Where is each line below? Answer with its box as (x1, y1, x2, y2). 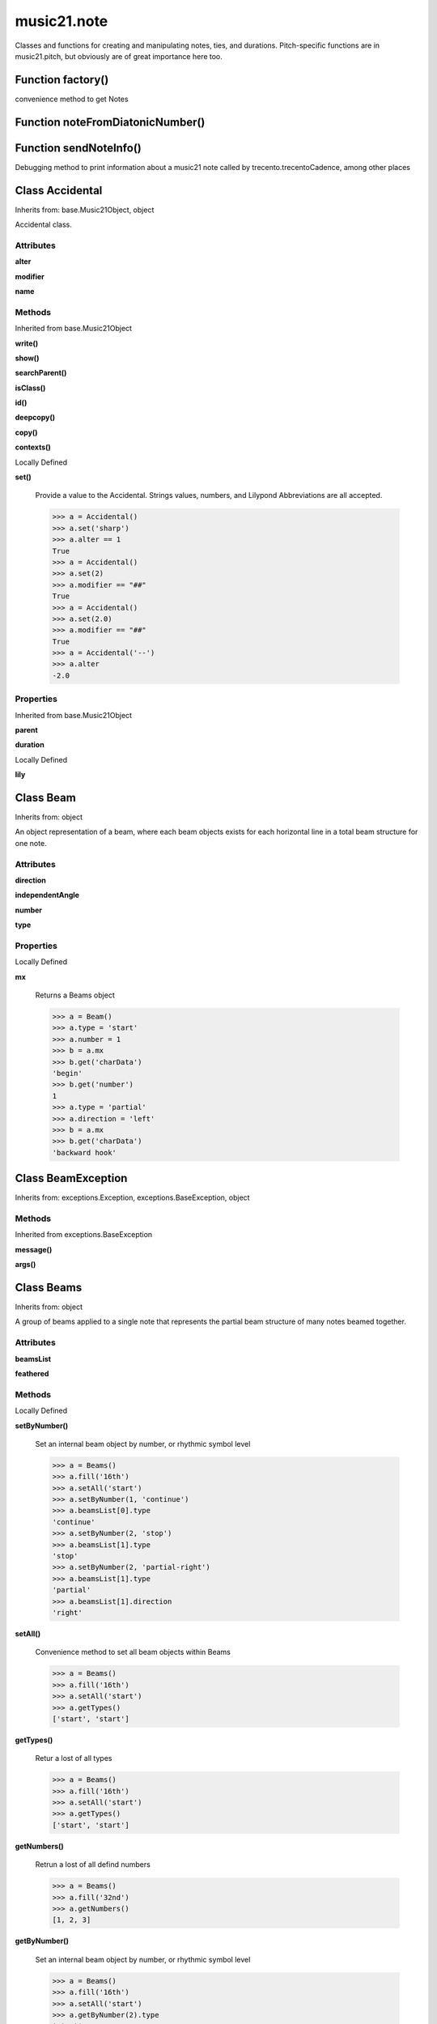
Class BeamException (15, 1171, 128, 1185)
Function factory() (15, 73, 109, 87)
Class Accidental (15, 183, 103, 198)
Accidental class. (15, 219, 72, 230)
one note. (15, 838, 48, 848)
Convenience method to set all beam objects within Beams (35, 1648, 231, 1657)
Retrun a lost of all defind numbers (35, 1860, 151, 1869)
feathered (15, 1369, 49, 1379)
